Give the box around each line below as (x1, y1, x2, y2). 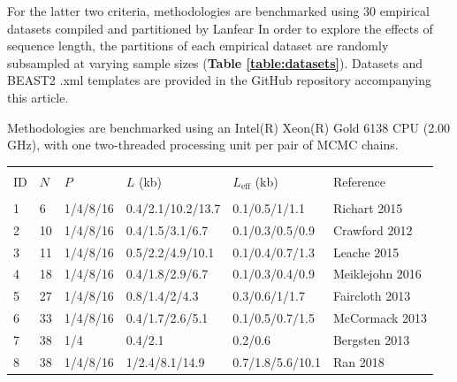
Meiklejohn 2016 (332, 264, 422, 283)
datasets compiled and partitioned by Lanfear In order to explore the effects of (7, 19, 433, 37)
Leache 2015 (332, 242, 400, 261)
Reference (332, 172, 385, 190)
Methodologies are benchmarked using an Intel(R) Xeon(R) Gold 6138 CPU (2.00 (7, 118, 451, 136)
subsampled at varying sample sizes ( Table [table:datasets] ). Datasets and (7, 53, 423, 72)
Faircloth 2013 (332, 286, 411, 305)
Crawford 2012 (332, 220, 413, 239)
